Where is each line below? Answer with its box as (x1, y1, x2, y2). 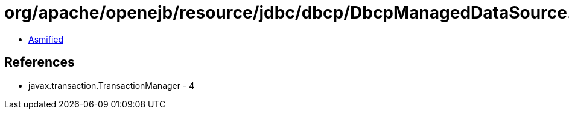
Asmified (28, 34, 64, 44)
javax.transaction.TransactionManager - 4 (28, 80, 195, 91)
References (4, 55, 75, 70)
